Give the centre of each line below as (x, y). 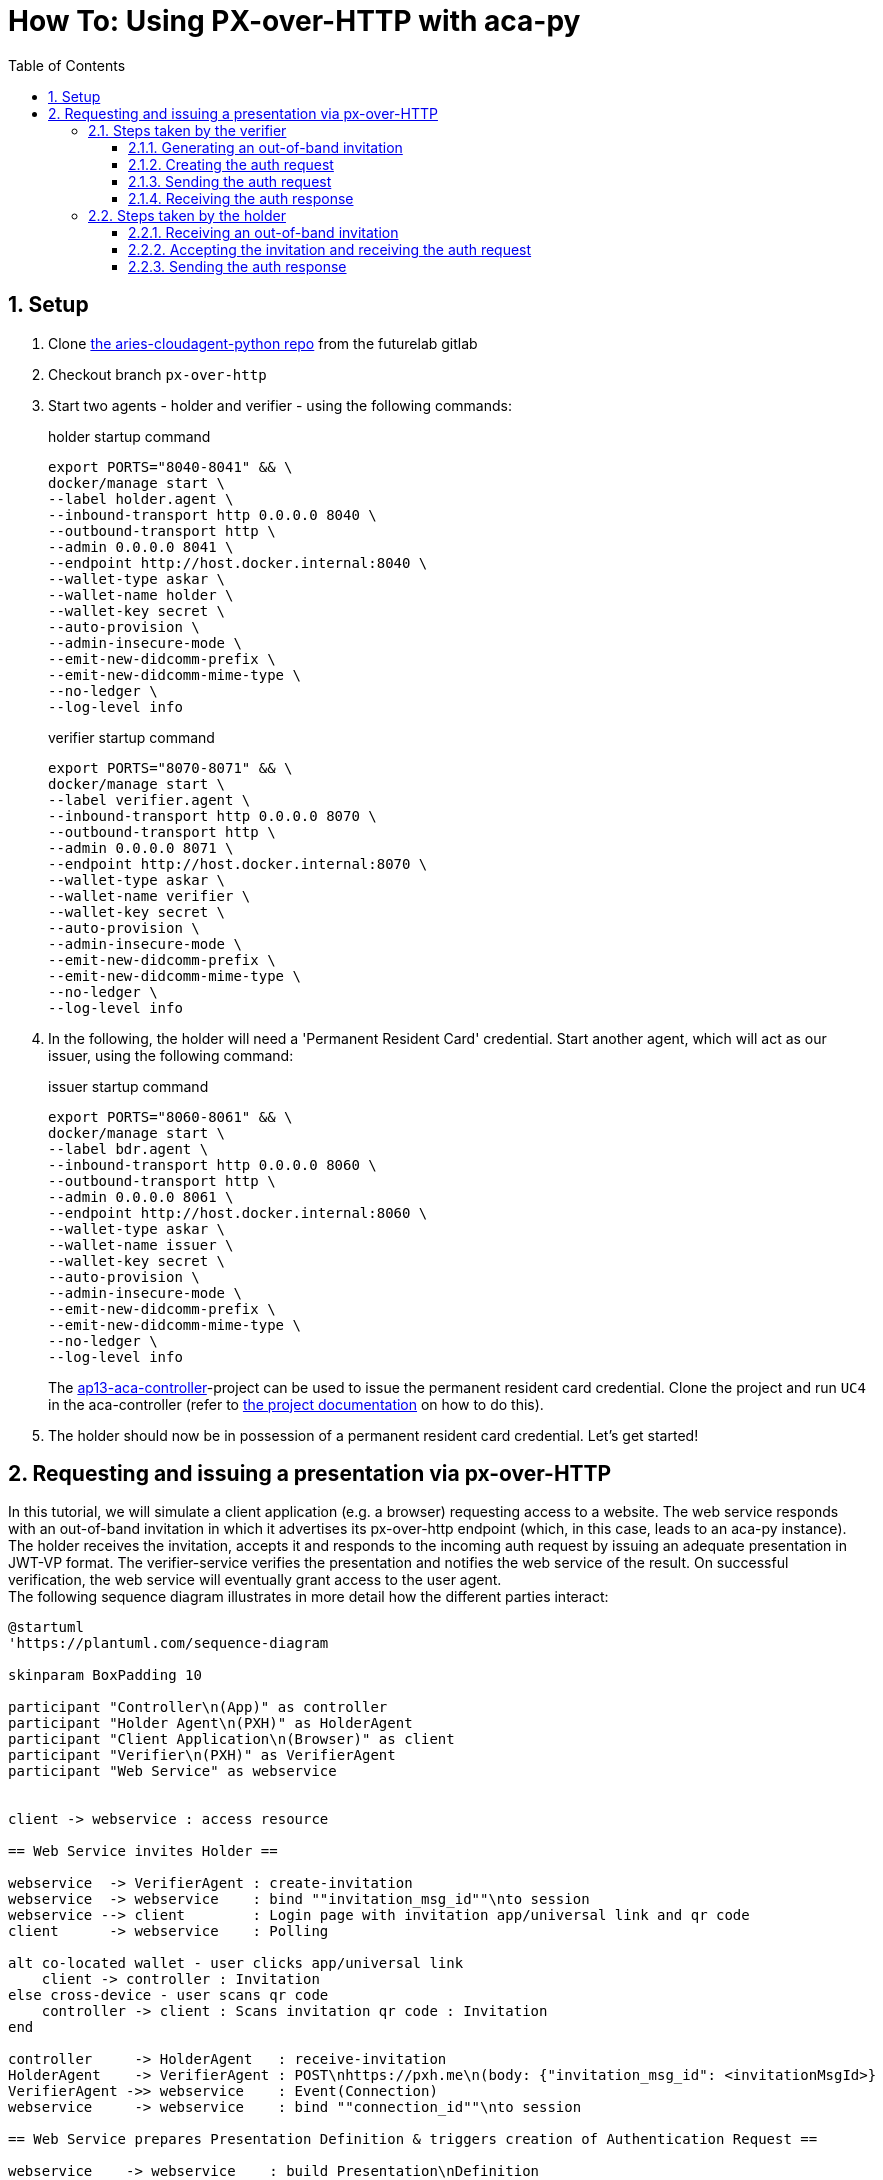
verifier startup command (131, 737)
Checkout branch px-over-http (157, 374)
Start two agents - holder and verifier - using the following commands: (280, 405)
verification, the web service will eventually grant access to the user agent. (255, 1580)
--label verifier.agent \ (149, 799)
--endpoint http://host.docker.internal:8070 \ (238, 863)
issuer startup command (128, 1086)
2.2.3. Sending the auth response (237, 266)
